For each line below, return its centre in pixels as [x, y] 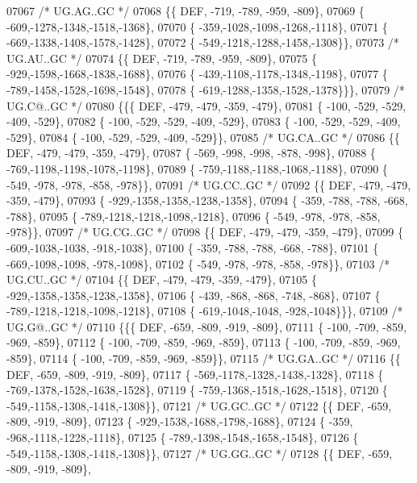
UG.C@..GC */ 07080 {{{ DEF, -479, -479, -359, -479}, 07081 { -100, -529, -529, [206, 105]
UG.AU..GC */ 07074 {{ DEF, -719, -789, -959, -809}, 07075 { [162, 58]
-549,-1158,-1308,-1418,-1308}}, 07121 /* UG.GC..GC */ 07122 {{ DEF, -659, [199, 405]
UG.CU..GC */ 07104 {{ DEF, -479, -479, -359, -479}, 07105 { [162, 279]
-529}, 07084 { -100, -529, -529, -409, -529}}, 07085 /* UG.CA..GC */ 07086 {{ [203, 137]
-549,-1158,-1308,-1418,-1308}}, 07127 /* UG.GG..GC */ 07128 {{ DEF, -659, [200, 453]
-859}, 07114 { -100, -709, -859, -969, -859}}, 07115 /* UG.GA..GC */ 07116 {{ [204, 358]
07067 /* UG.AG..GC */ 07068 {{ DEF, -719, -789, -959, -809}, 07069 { [186, 10]
